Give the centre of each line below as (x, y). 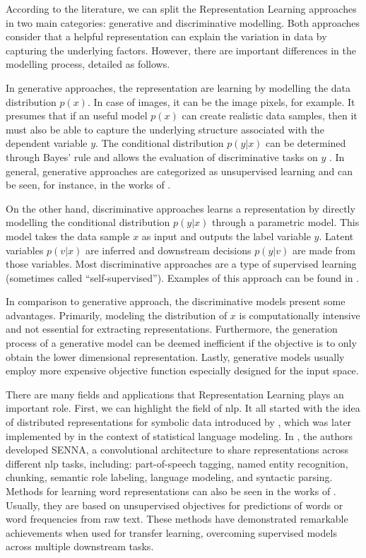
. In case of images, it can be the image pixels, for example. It (221, 101)
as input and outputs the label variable (226, 236)
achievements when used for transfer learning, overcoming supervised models (171, 532)
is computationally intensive (300, 315)
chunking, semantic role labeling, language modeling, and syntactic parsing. (169, 477)
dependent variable (47, 143)
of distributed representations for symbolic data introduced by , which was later (179, 422)
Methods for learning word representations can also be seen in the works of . (171, 491)
